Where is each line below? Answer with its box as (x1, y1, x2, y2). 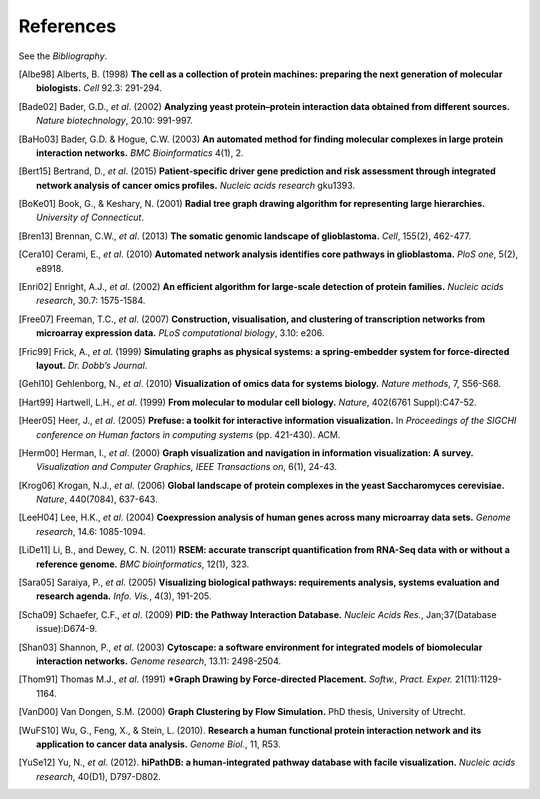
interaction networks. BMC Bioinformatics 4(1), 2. (36, 146, 244, 159)
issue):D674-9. (36, 623, 98, 635)
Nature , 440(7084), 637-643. (36, 493, 159, 505)
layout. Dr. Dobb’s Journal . (36, 359, 148, 371)
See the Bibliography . (18, 50, 108, 62)
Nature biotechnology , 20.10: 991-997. (36, 115, 194, 127)
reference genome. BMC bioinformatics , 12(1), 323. (36, 558, 250, 570)
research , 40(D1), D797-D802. (36, 770, 162, 782)
